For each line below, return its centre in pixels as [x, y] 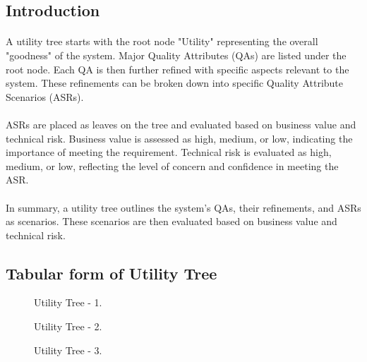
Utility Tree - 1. [68, 302]
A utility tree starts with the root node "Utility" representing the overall [162, 41]
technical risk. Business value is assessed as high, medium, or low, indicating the [179, 138]
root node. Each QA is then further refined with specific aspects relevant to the [178, 69]
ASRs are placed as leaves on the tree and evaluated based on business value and [181, 124]
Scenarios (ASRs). [45, 96]
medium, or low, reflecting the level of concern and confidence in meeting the [172, 165]
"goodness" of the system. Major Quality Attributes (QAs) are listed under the [176, 55]
